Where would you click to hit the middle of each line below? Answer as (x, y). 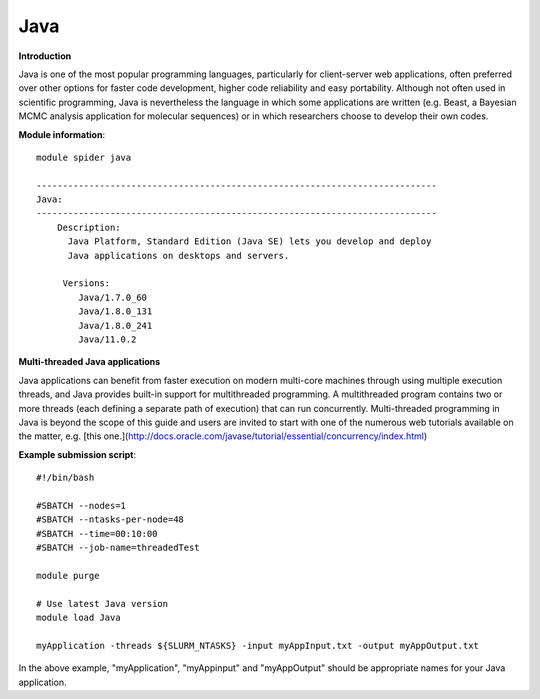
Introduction (45, 56)
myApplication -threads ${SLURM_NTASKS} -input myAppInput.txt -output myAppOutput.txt (258, 645)
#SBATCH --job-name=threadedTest (118, 548)
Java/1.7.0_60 (113, 297)
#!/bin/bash (65, 478)
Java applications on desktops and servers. (178, 255)
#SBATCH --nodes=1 (81, 505)
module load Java (78, 617)
